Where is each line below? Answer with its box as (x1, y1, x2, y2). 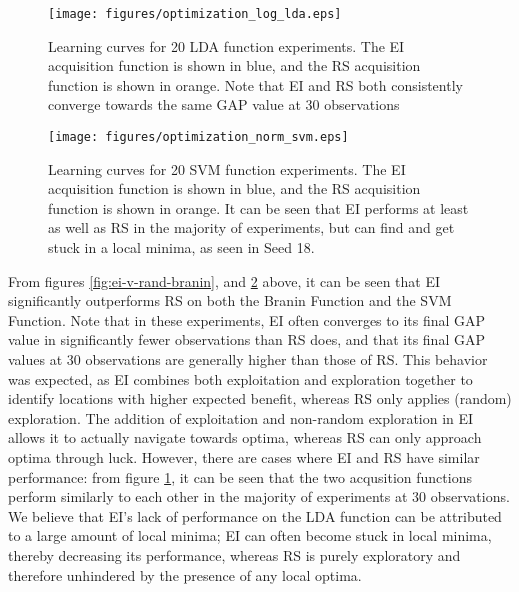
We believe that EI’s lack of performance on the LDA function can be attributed (8, 505, 502, 526)
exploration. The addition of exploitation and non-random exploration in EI (8, 407, 474, 428)
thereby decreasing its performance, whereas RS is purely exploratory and (8, 544, 461, 565)
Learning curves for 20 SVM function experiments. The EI (48, 158, 406, 179)
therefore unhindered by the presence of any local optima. (8, 564, 362, 585)
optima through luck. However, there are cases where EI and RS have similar (8, 447, 480, 467)
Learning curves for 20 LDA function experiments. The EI (48, 35, 405, 56)
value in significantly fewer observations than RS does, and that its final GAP (8, 329, 485, 350)
